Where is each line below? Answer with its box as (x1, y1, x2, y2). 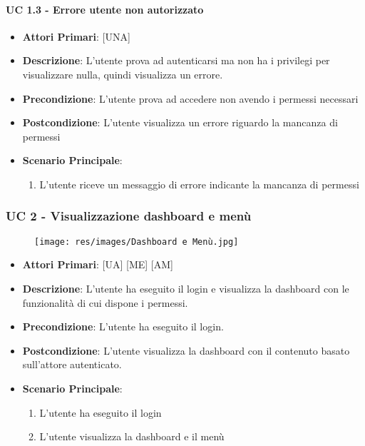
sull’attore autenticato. (22, 357, 122, 372)
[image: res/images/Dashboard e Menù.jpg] (34, 236, 239, 247)
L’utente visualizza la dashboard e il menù (39, 429, 225, 444)
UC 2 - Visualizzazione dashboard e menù (6, 207, 252, 225)
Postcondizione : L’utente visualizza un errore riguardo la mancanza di (22, 115, 338, 130)
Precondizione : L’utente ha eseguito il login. (22, 319, 224, 334)
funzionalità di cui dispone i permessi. (22, 295, 188, 310)
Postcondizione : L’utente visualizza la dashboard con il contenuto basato (22, 343, 350, 358)
